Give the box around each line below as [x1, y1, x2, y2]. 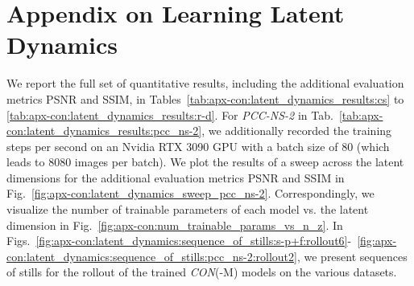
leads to [6, 153, 45, 170]
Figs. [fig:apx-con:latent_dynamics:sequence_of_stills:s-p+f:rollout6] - [6, 232, 352, 249]
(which [356, 137, 390, 154]
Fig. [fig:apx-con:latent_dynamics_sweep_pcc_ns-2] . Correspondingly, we [6, 185, 375, 202]
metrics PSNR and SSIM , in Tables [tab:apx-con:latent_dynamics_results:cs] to [6, 90, 404, 107]
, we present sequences [296, 247, 408, 264]
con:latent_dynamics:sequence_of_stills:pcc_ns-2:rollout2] [6, 247, 297, 264]
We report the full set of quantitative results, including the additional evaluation [6, 75, 404, 92]
